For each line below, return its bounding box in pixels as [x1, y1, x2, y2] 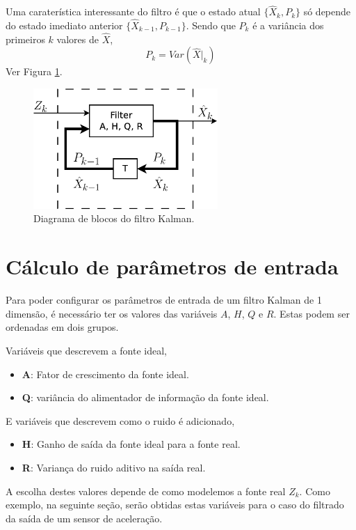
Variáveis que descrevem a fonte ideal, [6, 343, 167, 357]
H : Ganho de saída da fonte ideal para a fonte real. [22, 437, 241, 451]
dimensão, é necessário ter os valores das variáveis [6, 306, 218, 320]
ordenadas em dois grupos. [6, 320, 119, 334]
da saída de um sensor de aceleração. [6, 510, 163, 525]
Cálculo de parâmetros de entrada [6, 252, 339, 281]
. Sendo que [186, 18, 236, 33]
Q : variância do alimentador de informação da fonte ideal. [22, 390, 269, 405]
